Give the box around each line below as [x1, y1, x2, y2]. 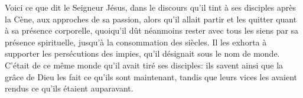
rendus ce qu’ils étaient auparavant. [5, 82, 133, 94]
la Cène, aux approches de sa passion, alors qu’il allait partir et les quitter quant [5, 12, 297, 25]
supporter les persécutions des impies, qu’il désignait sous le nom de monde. [5, 47, 280, 60]
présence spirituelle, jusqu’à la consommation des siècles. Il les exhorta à [5, 35, 267, 48]
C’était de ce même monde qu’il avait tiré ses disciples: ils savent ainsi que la [5, 58, 284, 71]
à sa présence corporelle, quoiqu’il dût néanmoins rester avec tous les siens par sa [5, 24, 299, 37]
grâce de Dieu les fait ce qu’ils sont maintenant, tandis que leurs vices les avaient [5, 70, 298, 83]
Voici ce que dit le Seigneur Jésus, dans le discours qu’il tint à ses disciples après [5, 1, 296, 13]
